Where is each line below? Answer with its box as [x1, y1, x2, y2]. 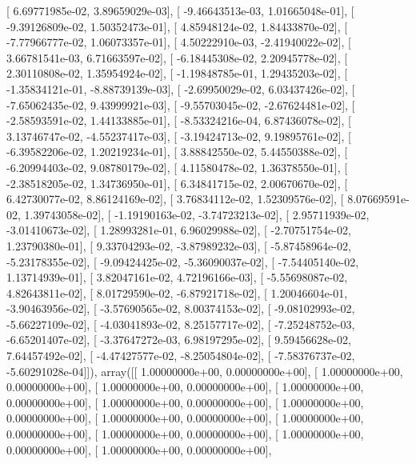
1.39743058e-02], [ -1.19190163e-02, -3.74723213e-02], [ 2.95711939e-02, [24, 206, 370, 222]
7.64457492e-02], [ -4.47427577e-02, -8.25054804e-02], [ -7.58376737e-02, [6, 347, 355, 364]
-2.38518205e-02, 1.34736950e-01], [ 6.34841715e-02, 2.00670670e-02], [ [6, 174, 348, 191]
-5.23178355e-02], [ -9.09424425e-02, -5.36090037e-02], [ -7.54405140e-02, [6, 253, 359, 270]
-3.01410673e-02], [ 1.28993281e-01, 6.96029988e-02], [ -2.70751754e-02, [6, 222, 351, 238]
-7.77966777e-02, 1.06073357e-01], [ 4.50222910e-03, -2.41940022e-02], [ [6, 34, 351, 50]
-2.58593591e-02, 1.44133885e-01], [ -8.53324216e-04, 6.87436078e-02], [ [6, 112, 351, 129]
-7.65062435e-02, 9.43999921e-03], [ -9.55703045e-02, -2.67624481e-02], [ [6, 96, 355, 113]
